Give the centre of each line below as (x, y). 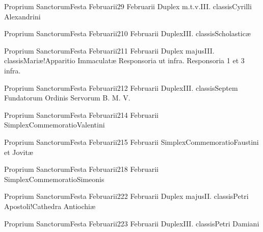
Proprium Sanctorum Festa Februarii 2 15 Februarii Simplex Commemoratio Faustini (131, 141)
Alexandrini (22, 16)
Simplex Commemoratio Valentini (55, 125)
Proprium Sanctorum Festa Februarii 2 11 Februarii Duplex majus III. (109, 50)
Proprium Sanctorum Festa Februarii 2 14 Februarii (81, 114)
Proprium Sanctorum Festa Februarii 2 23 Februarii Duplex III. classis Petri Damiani (132, 223)
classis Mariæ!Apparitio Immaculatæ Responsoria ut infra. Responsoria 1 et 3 (124, 60)
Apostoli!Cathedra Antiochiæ (50, 206)
